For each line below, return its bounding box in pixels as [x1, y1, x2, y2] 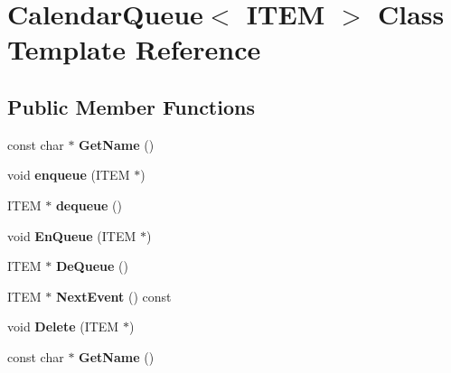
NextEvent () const [55, 286, 172, 305]
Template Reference [7, 31, 261, 68]
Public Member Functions [7, 92, 255, 120]
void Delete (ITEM [7, 317, 119, 336]
